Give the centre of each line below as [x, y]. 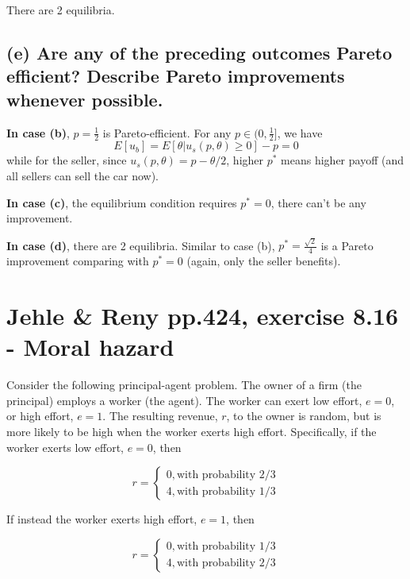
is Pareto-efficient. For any [167, 132]
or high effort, [40, 416]
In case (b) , [38, 132]
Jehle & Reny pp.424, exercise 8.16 [203, 316]
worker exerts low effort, [65, 447]
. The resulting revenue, [160, 416]
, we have [300, 132]
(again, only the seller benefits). [264, 261]
